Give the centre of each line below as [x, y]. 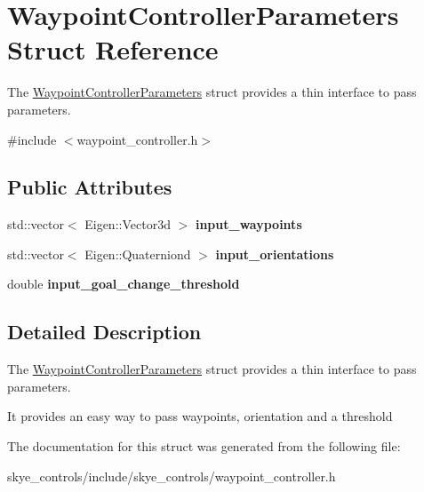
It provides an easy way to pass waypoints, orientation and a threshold [200, 416]
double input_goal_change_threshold [124, 284]
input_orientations [275, 254]
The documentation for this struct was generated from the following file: [204, 446]
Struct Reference [113, 49]
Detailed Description [104, 332]
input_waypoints [248, 224]
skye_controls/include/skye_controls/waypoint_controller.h [172, 476]
